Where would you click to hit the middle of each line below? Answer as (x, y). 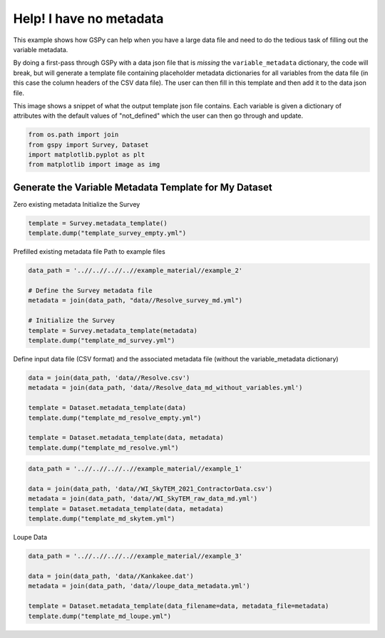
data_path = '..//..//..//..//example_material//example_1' (135, 469)
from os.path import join (73, 135)
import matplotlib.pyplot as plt (87, 155)
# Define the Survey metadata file (90, 291)
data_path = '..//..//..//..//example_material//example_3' (135, 556)
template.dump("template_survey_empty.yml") (107, 233)
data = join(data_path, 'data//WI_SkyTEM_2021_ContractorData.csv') (150, 489)
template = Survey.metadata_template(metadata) (113, 330)
